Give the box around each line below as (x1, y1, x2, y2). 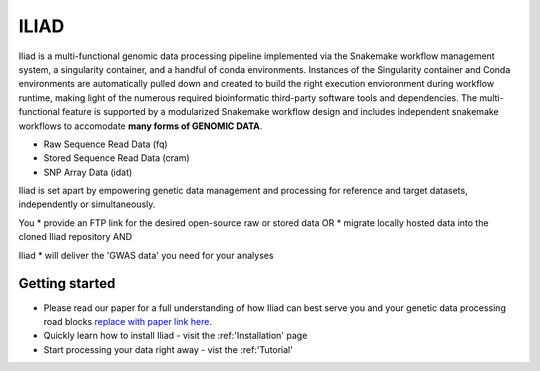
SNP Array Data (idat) (43, 166, 133, 178)
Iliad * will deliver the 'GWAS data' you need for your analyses (18, 249, 274, 261)
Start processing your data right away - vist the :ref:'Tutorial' (43, 343, 294, 355)
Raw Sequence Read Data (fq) (43, 138, 169, 150)
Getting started (18, 275, 116, 292)
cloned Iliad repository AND (18, 231, 133, 243)
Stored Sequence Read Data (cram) (43, 152, 190, 164)
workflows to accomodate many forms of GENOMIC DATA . (18, 120, 263, 132)
